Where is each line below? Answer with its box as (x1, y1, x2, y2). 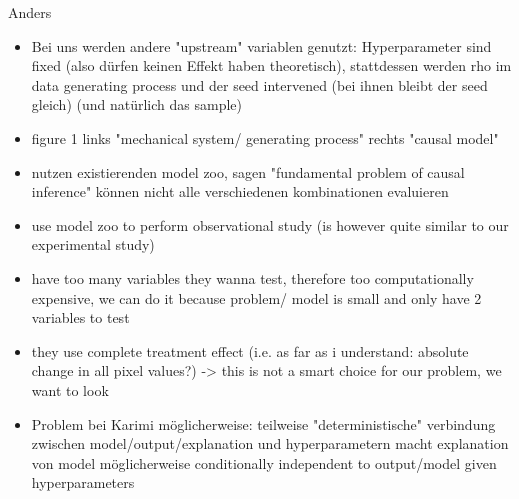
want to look (31, 379, 109, 400)
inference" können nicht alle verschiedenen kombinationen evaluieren (31, 181, 449, 202)
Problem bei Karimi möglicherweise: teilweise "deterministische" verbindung (31, 413, 496, 434)
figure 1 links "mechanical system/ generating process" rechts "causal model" (31, 127, 499, 148)
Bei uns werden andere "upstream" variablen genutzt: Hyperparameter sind (31, 35, 492, 56)
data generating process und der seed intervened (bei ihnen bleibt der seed (31, 74, 488, 95)
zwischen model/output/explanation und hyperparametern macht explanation (31, 433, 509, 454)
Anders (8, 2, 52, 22)
